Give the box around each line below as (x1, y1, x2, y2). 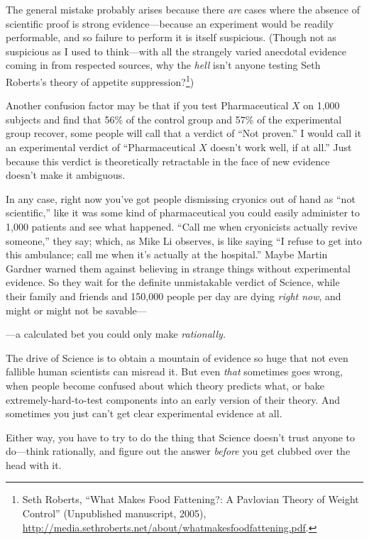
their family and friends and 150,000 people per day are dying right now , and (6, 288, 341, 303)
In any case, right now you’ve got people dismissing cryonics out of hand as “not (6, 191, 356, 206)
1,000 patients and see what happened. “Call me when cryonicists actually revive (6, 219, 358, 233)
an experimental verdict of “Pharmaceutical (6, 140, 196, 154)
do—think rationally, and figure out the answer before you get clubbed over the (6, 443, 351, 458)
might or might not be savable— (6, 302, 147, 317)
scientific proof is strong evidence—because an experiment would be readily (6, 16, 334, 31)
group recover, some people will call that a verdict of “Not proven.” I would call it (6, 126, 362, 140)
